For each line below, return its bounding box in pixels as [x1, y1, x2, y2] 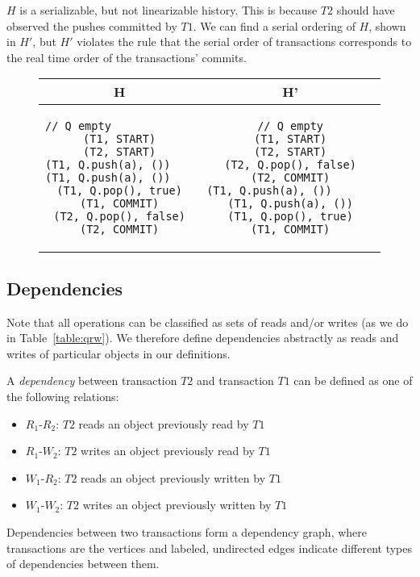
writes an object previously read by [81, 442, 255, 459]
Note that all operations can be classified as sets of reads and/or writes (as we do [6, 313, 409, 330]
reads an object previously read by [78, 415, 249, 432]
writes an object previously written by [82, 496, 272, 513]
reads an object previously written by [81, 469, 266, 486]
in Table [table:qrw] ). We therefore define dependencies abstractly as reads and [6, 329, 399, 346]
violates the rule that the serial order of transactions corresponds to [77, 33, 412, 50]
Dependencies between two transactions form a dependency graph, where [6, 523, 368, 540]
